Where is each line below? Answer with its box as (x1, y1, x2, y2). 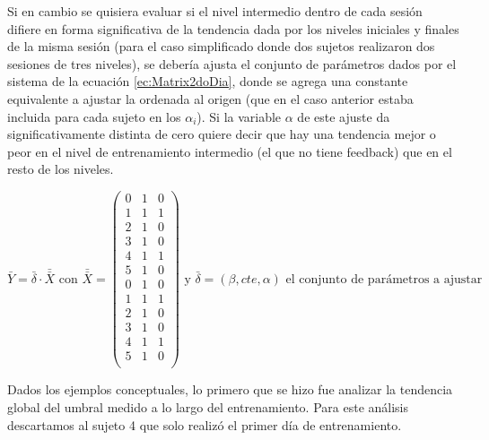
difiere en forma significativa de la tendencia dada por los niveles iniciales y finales (7, 19, 459, 38)
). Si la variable (196, 107, 282, 125)
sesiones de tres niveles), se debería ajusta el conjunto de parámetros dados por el (7, 54, 457, 73)
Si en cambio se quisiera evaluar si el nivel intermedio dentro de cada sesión (7, 2, 423, 20)
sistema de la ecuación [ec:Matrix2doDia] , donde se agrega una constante (7, 72, 408, 91)
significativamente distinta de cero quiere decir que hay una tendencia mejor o (7, 125, 436, 143)
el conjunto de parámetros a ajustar (285, 272, 483, 286)
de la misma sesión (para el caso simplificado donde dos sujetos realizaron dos (7, 37, 435, 56)
